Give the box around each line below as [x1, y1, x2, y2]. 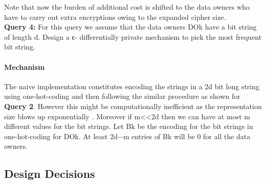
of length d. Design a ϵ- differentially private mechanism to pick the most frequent [4, 31, 262, 42]
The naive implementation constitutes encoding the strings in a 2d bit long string [4, 81, 260, 91]
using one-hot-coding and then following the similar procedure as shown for [4, 91, 240, 101]
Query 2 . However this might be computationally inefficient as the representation [4, 100, 262, 111]
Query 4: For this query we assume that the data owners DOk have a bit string [4, 21, 257, 32]
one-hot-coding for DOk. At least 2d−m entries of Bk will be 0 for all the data [4, 130, 251, 141]
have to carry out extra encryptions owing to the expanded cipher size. [4, 11, 226, 22]
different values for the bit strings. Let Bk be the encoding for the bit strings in [4, 121, 253, 132]
